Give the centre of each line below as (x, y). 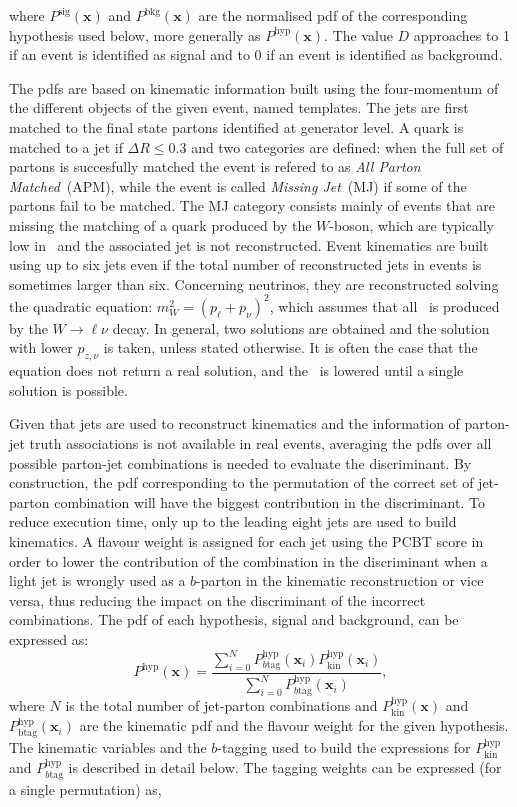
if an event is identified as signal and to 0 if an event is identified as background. (256, 54)
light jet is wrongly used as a (97, 580)
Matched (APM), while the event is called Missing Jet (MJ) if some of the (238, 185)
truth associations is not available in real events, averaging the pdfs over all (260, 442)
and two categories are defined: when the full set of (347, 146)
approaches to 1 (462, 34)
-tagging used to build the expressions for (344, 746)
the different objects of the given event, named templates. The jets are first (239, 107)
